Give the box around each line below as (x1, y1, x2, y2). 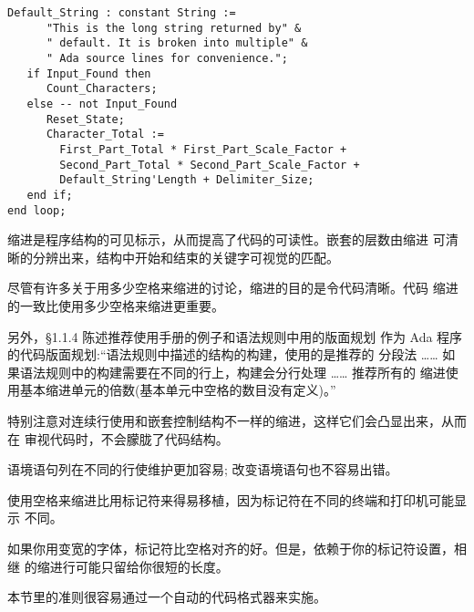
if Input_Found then (26, 67, 151, 80)
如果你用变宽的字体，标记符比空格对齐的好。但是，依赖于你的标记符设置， (7, 538, 454, 557)
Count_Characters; (46, 82, 158, 96)
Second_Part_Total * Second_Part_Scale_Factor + (59, 158, 360, 171)
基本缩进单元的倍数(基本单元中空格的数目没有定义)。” (19, 380, 336, 399)
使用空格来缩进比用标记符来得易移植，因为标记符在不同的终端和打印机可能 (7, 490, 454, 509)
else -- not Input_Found (26, 97, 178, 110)
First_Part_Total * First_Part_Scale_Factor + (59, 142, 347, 156)
